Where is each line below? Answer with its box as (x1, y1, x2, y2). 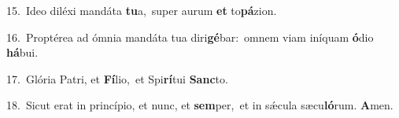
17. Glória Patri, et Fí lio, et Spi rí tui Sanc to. (6, 70, 228, 87)
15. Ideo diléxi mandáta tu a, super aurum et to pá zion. (6, 2, 277, 18)
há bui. (6, 44, 39, 61)
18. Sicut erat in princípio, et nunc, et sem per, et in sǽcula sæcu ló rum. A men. (6, 97, 393, 113)
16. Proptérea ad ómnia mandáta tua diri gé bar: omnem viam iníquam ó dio (6, 28, 374, 45)
